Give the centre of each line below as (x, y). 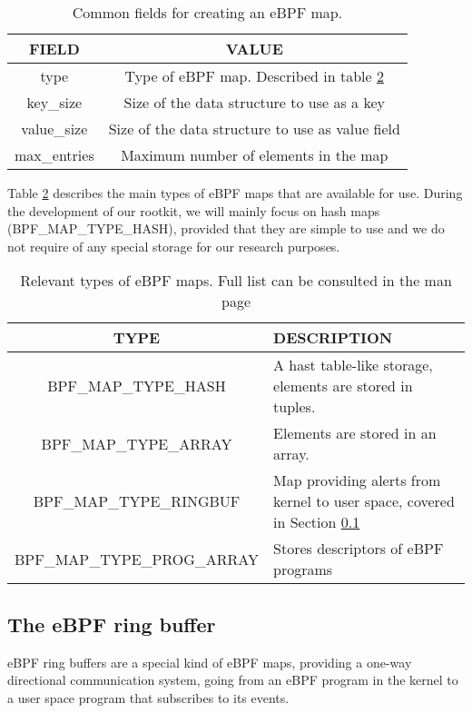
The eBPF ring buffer (112, 624)
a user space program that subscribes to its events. (148, 697)
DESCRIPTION (333, 338)
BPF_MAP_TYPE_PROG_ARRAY (137, 559)
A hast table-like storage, (353, 365)
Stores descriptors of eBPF (359, 549)
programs (303, 569)
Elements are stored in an (355, 433)
